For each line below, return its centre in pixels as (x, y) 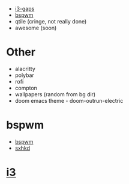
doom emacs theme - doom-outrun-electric (69, 100)
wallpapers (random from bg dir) (55, 94)
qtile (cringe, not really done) (51, 21)
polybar (24, 75)
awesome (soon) (36, 28)
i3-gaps (25, 9)
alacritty (25, 69)
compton (26, 88)
